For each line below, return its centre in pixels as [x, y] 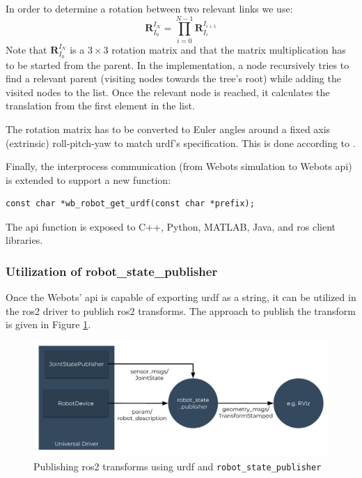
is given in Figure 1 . [48, 324]
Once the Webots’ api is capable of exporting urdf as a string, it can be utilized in [181, 297]
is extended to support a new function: [88, 179]
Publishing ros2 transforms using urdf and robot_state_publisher [178, 466]
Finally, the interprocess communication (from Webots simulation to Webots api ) [179, 166]
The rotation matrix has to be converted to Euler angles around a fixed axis [168, 129]
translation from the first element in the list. [100, 106]
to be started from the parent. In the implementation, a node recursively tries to [178, 64]
